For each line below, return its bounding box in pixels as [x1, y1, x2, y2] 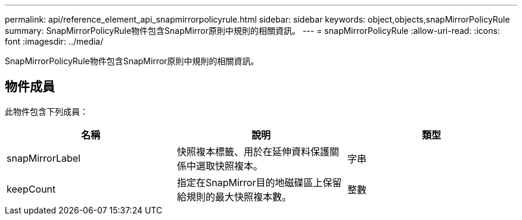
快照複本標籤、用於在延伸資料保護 [176, 145, 330, 158]
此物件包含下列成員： [5, 106, 88, 117]
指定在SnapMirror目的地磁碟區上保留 [176, 176, 342, 188]
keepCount [7, 183, 56, 195]
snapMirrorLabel [7, 152, 80, 164]
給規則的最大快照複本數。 [176, 190, 291, 203]
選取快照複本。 [195, 159, 263, 172]
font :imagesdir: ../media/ [5, 36, 104, 46]
